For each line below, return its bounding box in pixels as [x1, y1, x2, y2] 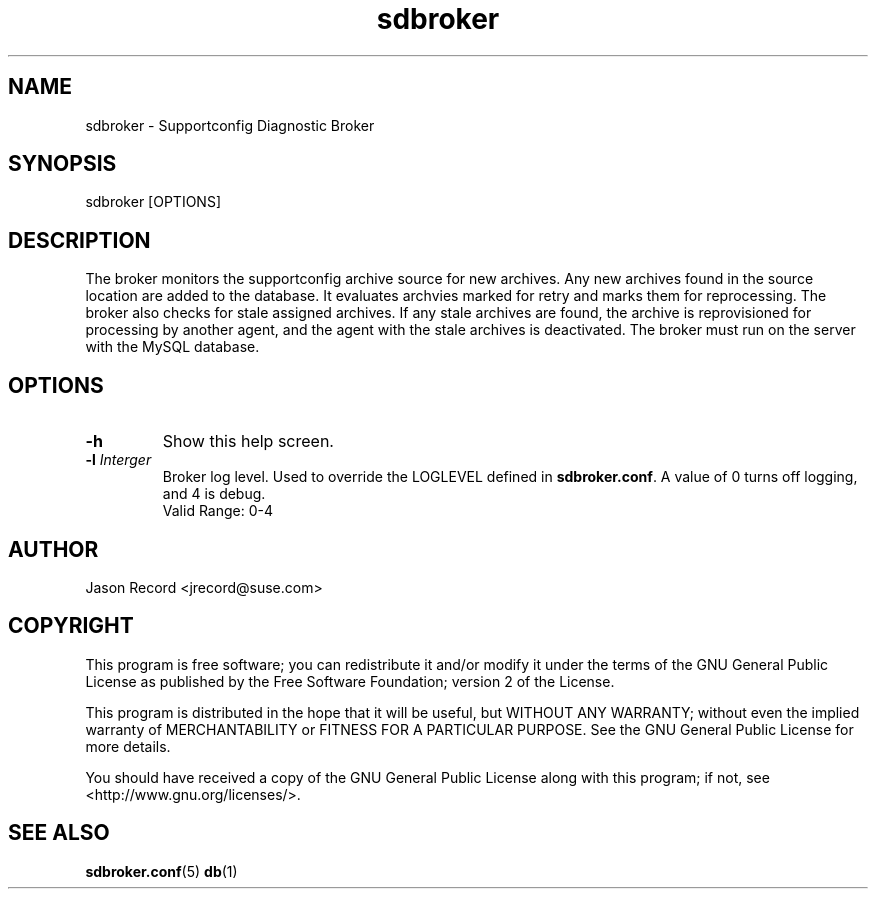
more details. [85, 737, 171, 755]
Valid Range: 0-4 [162, 502, 274, 520]
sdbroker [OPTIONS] [85, 193, 221, 211]
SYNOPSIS [8, 151, 117, 177]
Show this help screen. [162, 431, 334, 452]
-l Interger [85, 451, 152, 469]
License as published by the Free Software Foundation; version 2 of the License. [85, 672, 615, 690]
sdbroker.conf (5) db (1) [85, 862, 238, 880]
